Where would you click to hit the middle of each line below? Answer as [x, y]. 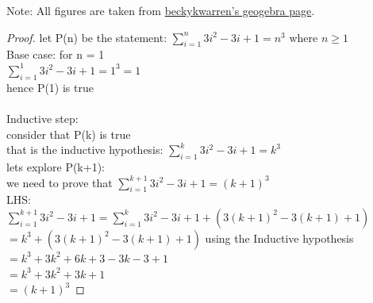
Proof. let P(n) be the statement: [87, 37]
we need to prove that [60, 182]
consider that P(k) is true [69, 134]
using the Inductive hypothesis [279, 238]
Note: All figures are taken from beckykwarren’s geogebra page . [161, 10]
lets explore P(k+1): [56, 166]
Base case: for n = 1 [56, 54]
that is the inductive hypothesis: [85, 150]
